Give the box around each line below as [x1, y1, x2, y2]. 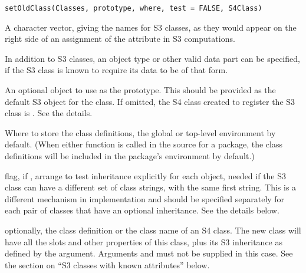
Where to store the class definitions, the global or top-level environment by [5, 126, 276, 139]
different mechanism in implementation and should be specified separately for [5, 192, 285, 205]
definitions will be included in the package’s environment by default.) [5, 150, 255, 162]
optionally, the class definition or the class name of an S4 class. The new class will [5, 223, 301, 236]
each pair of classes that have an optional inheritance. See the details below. [5, 204, 279, 216]
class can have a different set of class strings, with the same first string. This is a [5, 181, 297, 193]
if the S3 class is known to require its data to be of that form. [5, 64, 228, 76]
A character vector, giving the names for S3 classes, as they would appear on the [5, 21, 297, 33]
